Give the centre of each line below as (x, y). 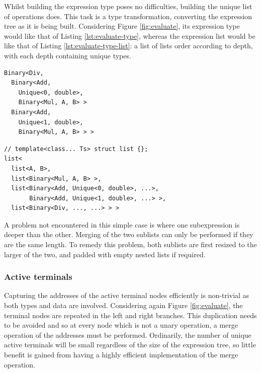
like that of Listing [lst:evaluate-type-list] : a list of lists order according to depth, (128, 46)
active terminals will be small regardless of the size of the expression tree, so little (130, 345)
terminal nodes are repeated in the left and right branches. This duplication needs (130, 315)
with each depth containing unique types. (68, 55)
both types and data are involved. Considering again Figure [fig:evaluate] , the (123, 305)
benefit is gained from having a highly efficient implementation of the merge (121, 355)
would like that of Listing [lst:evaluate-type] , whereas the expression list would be (130, 35)
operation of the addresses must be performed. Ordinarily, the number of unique (128, 334)
